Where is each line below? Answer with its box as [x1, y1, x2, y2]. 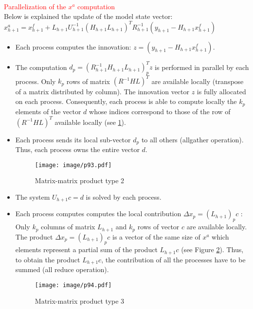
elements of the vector [15, 106, 81, 116]
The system [15, 191, 50, 202]
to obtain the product [15, 254, 80, 264]
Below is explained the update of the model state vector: [4, 11, 173, 21]
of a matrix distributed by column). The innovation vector [15, 86, 190, 97]
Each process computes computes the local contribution [15, 208, 181, 219]
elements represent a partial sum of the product [15, 244, 158, 255]
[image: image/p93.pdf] [35, 161, 112, 169]
